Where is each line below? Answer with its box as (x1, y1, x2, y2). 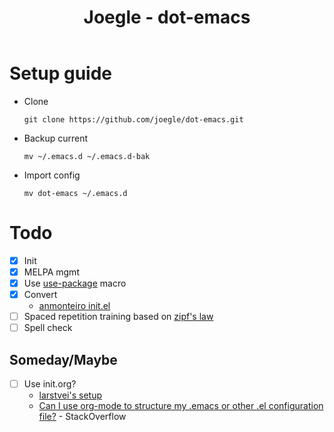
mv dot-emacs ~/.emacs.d (23, 188, 128, 198)
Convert (23, 289, 58, 301)
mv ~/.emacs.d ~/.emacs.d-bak (23, 151, 151, 161)
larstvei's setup (38, 389, 103, 401)
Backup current (23, 132, 89, 144)
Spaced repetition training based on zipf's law (23, 311, 214, 323)
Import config (23, 169, 81, 181)
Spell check (23, 322, 73, 334)
